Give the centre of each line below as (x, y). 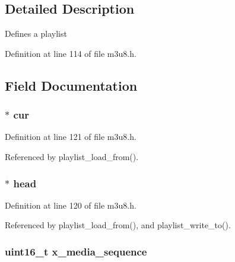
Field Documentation (71, 85)
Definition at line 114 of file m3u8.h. (71, 53)
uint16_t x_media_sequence (76, 251)
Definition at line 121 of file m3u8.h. (71, 137)
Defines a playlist (36, 33)
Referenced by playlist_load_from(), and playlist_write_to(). (118, 225)
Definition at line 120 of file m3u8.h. (71, 205)
